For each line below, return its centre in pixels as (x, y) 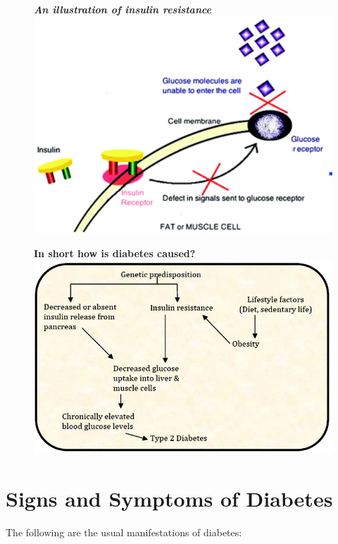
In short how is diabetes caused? (115, 253)
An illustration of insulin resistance (123, 9)
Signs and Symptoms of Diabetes (169, 498)
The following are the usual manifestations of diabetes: (124, 532)
